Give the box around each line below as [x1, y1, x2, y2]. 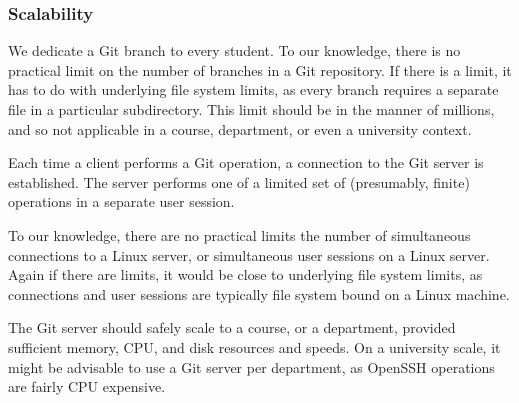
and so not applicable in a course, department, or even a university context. [8, 118, 472, 139]
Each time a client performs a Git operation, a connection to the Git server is [8, 152, 484, 173]
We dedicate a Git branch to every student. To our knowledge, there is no [8, 40, 461, 61]
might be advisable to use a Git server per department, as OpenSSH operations [8, 356, 495, 377]
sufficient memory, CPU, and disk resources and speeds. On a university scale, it [8, 336, 501, 357]
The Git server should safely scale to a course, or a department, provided [8, 317, 456, 338]
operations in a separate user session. [8, 191, 235, 212]
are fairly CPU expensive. [8, 376, 166, 397]
